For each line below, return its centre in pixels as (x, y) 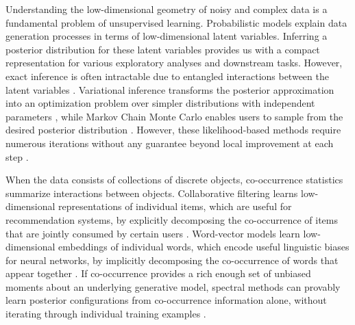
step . (17, 156)
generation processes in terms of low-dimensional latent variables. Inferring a (167, 36)
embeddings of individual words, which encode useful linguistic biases (204, 247)
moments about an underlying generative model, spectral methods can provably (173, 286)
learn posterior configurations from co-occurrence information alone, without (166, 300)
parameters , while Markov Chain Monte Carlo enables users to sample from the (174, 116)
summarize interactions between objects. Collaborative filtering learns (152, 193)
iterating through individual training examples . (106, 314)
